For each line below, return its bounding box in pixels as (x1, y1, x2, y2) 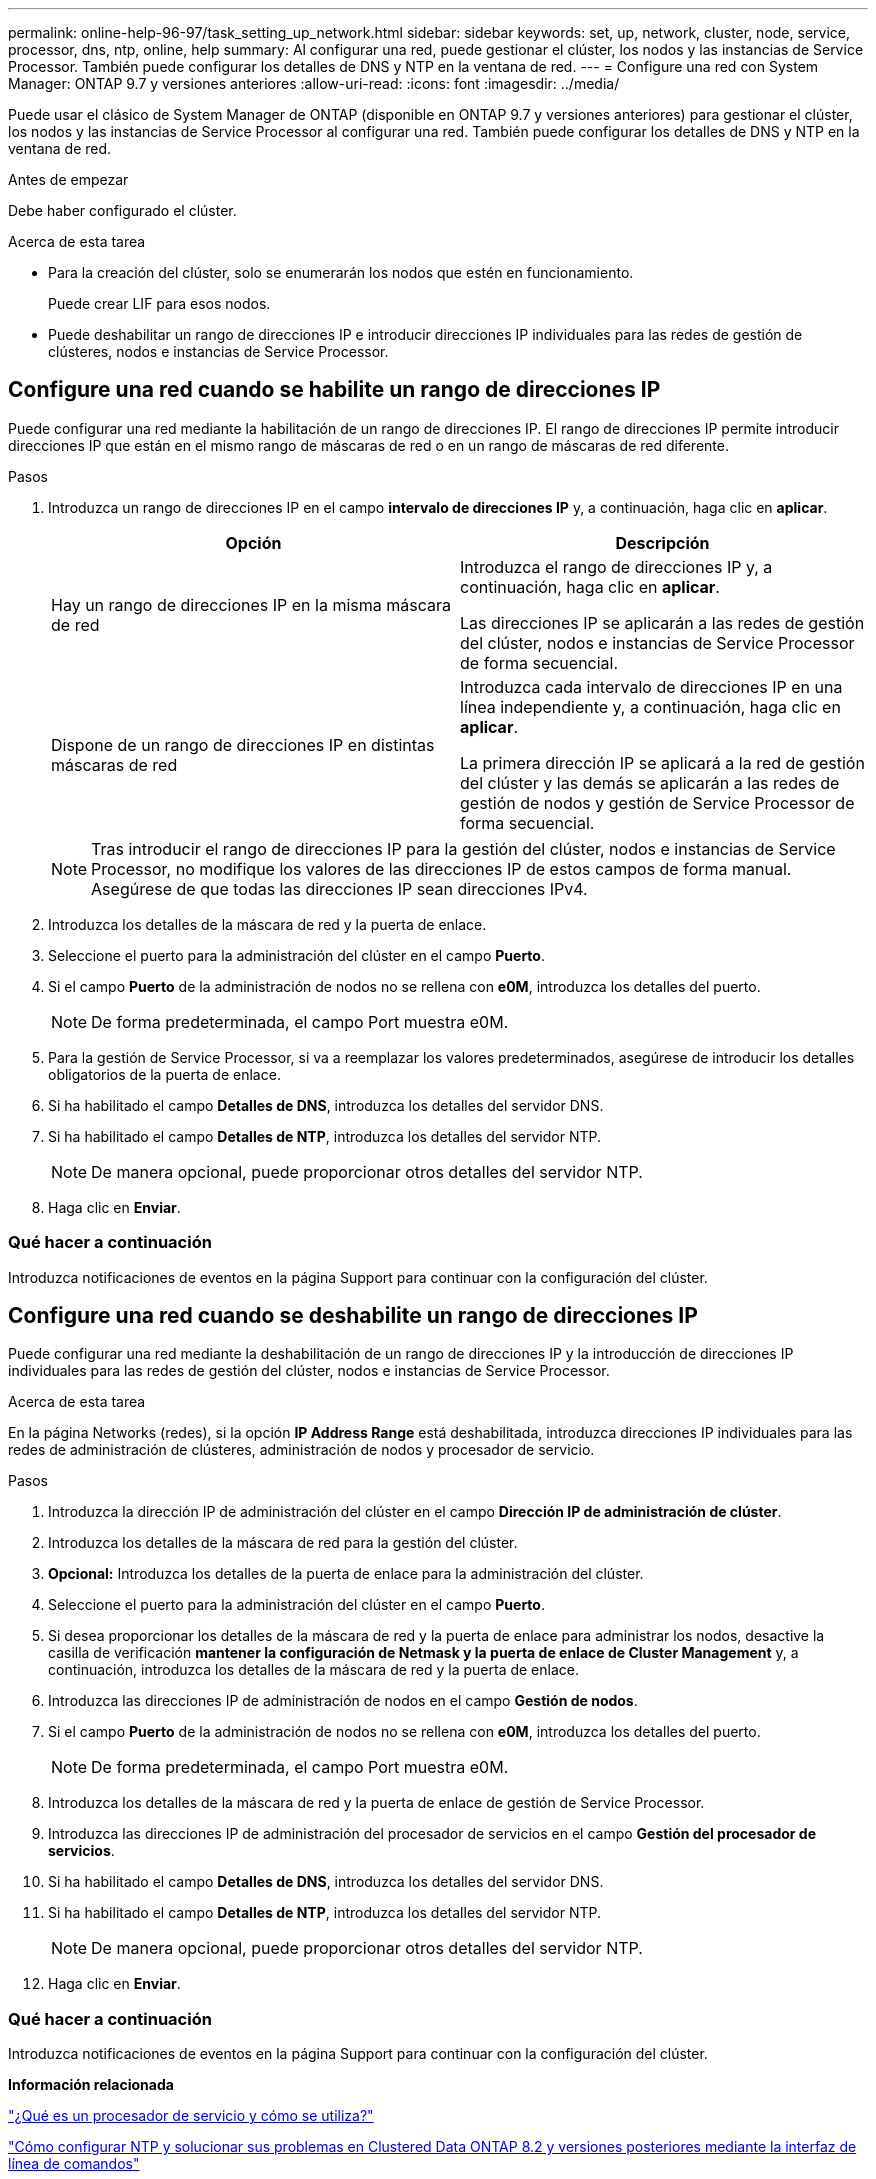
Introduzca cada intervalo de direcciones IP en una (460, 676, 843, 697)
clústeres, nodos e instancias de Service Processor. (48, 343, 389, 360)
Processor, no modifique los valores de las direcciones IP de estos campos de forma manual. (91, 858, 792, 879)
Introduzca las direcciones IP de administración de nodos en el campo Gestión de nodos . (48, 1692, 638, 1710)
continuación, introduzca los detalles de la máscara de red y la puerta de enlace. (48, 1661, 580, 1679)
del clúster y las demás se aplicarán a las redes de (460, 772, 840, 793)
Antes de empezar (8, 171, 129, 188)
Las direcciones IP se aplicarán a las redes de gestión (460, 612, 865, 633)
